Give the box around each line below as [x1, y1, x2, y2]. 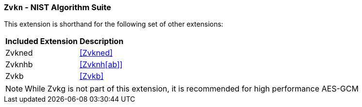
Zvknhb [5, 60, 33, 70]
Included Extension [5, 36, 78, 46]
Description [79, 36, 124, 46]
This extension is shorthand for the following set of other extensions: [4, 20, 223, 29]
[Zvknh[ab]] [79, 60, 123, 70]
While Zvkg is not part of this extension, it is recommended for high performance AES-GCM [25, 84, 359, 94]
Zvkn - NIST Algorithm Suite [4, 2, 111, 12]
